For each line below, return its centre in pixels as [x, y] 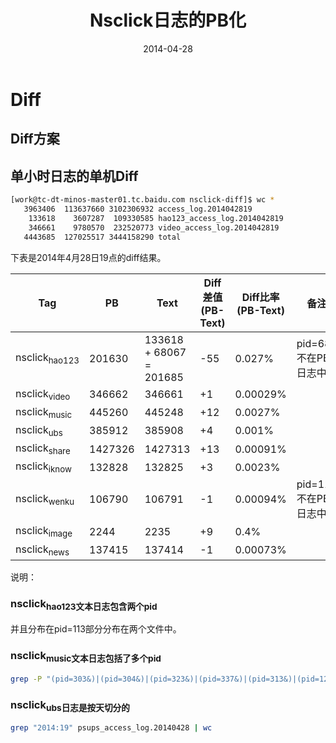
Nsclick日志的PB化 [168, 20]
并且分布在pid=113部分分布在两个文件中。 [96, 629]
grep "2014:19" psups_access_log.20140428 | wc [111, 728]
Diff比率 [260, 297]
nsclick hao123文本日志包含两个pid [84, 604]
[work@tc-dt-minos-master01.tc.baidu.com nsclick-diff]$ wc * [142, 200]
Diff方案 [35, 139]
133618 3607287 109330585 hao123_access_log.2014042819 [156, 218]
